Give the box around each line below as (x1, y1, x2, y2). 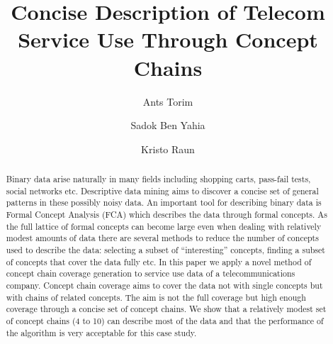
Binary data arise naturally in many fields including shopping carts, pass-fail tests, (6, 173, 311, 185)
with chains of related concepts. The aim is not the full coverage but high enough (6, 291, 306, 303)
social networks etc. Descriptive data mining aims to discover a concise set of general (6, 184, 319, 196)
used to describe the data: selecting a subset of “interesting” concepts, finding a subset (6, 244, 325, 256)
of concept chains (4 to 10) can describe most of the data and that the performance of (6, 314, 324, 326)
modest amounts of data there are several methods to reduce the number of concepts (6, 232, 319, 244)
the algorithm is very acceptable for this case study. (6, 326, 197, 338)
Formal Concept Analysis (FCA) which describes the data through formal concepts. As (6, 209, 327, 221)
